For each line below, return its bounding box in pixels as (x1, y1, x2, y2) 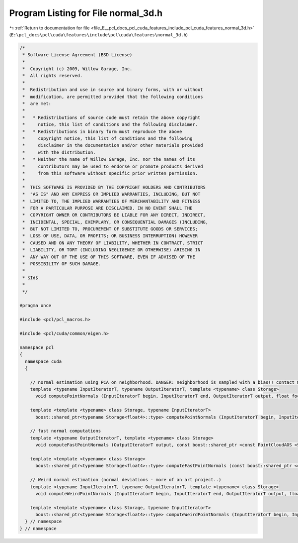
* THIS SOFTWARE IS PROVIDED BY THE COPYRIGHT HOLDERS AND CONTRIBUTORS (22, 184, 206, 190)
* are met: (22, 101, 52, 107)
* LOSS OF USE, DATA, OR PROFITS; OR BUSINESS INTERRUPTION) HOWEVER (22, 233, 198, 239)
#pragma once (19, 303, 52, 309)
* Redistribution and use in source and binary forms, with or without (22, 87, 203, 93)
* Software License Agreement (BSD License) (22, 52, 133, 58)
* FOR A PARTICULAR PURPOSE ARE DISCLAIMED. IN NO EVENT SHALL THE (22, 205, 193, 211)
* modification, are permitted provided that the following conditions (22, 94, 203, 100)
